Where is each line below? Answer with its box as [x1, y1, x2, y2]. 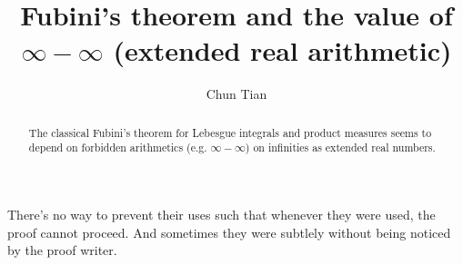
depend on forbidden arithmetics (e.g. [28, 140, 207, 155]
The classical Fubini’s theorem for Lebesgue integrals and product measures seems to [28, 124, 432, 140]
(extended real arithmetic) [113, 32, 452, 69]
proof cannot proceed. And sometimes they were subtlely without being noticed [7, 222, 451, 241]
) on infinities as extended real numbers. [245, 140, 436, 155]
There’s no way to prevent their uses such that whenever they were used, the [7, 205, 436, 224]
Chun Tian [206, 84, 267, 103]
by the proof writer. [7, 240, 117, 260]
